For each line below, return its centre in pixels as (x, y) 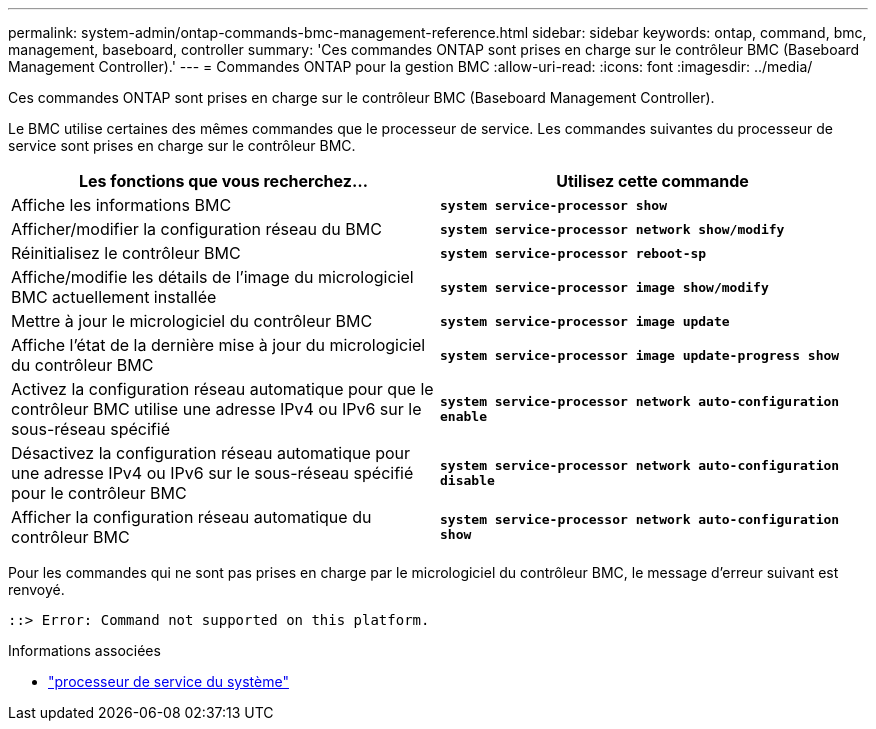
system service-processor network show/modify (612, 229)
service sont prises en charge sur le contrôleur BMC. (182, 145)
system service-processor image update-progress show (640, 355)
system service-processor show (553, 205)
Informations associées (84, 650)
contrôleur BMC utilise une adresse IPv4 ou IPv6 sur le (216, 409)
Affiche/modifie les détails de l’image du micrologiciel (212, 277)
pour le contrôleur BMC (99, 493)
